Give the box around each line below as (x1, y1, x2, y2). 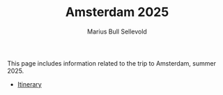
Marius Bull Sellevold (86, 27, 148, 36)
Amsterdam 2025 (65, 4, 169, 20)
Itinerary (17, 80, 42, 88)
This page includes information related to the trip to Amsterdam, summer (7, 59, 216, 67)
